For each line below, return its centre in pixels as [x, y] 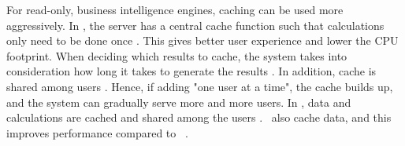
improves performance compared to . [97, 132]
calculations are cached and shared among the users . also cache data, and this [199, 117]
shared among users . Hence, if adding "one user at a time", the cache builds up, [200, 86]
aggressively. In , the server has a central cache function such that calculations [195, 25]
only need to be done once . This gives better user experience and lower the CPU [202, 40]
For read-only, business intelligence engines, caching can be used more [175, 9]
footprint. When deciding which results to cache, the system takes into [177, 55]
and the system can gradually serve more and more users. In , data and [179, 102]
